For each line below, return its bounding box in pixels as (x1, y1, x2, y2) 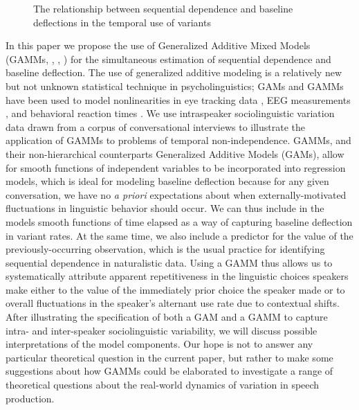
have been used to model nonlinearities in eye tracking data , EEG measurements (6, 92, 351, 107)
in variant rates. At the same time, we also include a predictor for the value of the (6, 228, 353, 242)
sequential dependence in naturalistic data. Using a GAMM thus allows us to (6, 255, 333, 269)
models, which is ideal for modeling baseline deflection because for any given (6, 174, 329, 188)
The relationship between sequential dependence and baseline (33, 1, 293, 15)
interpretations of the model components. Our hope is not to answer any (6, 337, 313, 351)
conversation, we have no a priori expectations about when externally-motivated (6, 187, 347, 202)
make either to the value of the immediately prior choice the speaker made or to (6, 282, 345, 296)
